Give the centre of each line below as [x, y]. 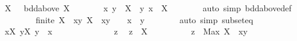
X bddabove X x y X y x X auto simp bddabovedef [148, 8]
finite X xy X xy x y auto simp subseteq [145, 19]
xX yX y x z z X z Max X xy [126, 31]
